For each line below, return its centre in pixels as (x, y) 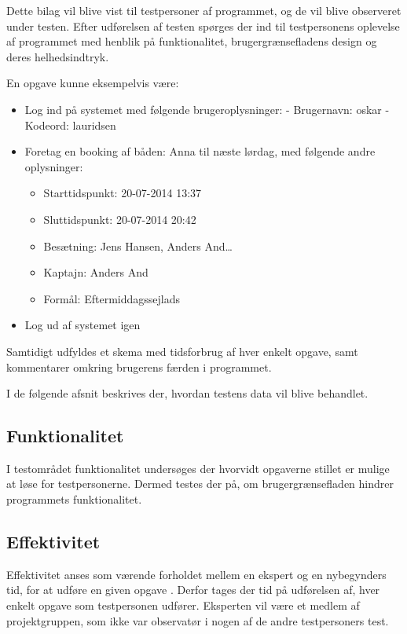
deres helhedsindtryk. (58, 56)
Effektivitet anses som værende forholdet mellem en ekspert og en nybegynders (196, 574)
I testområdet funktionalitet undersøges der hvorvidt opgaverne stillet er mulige (198, 468)
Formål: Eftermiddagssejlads (112, 298)
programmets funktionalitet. (74, 499)
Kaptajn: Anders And (96, 272)
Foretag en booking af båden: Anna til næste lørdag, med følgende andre (200, 151)
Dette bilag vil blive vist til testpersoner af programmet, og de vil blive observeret (204, 10)
